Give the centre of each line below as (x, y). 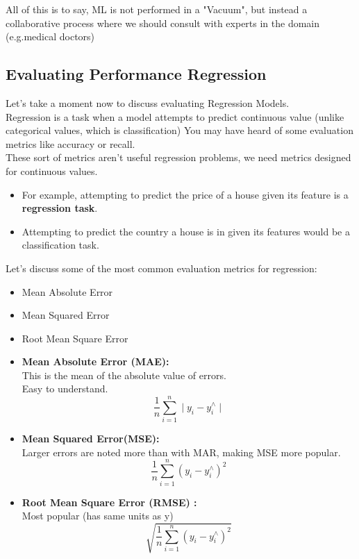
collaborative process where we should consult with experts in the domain (163, 23)
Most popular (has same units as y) (98, 516)
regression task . (60, 208)
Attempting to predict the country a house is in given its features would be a (186, 231)
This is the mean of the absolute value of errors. (124, 375)
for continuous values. (52, 170)
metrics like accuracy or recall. (70, 143)
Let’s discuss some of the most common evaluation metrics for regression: (161, 268)
